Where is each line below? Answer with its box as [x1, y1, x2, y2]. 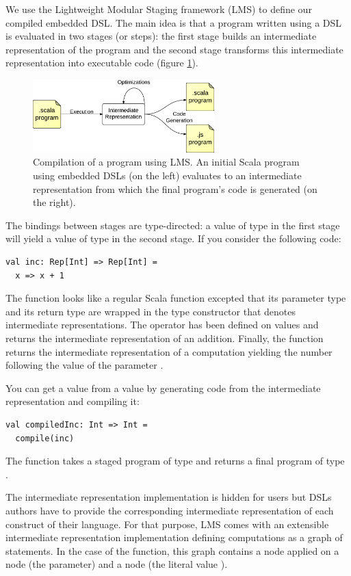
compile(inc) [15, 433, 75, 443]
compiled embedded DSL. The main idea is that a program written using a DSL [5, 15, 342, 29]
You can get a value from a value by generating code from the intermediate [5, 380, 321, 395]
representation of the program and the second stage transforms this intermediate [5, 42, 343, 56]
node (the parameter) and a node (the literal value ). [5, 557, 228, 571]
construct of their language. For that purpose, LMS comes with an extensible [5, 516, 329, 531]
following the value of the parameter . [5, 358, 164, 372]
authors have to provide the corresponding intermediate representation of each [5, 503, 334, 517]
